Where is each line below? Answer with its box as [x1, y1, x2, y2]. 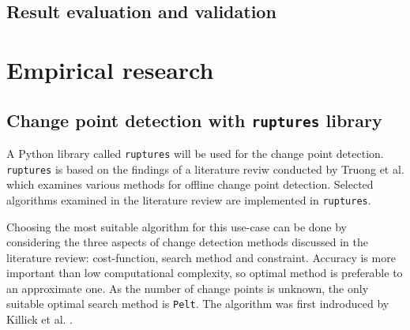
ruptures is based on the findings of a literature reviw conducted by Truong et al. [6, 160, 404, 177]
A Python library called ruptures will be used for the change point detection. [6, 144, 384, 161]
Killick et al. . [6, 311, 73, 328]
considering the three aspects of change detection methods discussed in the [6, 234, 368, 250]
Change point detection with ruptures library [6, 107, 382, 132]
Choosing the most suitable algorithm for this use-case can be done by [6, 218, 348, 234]
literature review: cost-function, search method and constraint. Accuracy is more [6, 249, 396, 265]
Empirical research [6, 53, 214, 85]
